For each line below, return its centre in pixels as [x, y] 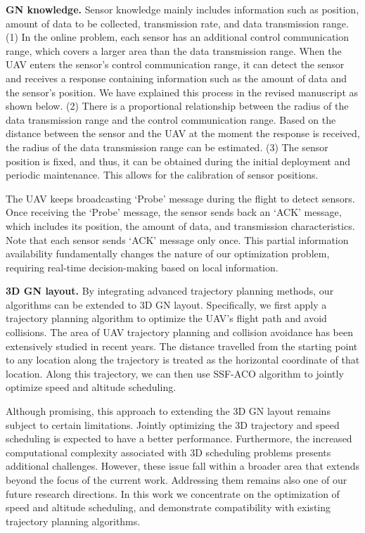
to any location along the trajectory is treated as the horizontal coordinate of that [183, 360]
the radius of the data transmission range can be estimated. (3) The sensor [167, 147]
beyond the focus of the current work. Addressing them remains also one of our [177, 480]
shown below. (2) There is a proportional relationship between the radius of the [177, 106]
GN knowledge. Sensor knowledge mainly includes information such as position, [182, 9]
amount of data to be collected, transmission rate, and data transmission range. [177, 23]
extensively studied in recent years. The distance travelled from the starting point [182, 346]
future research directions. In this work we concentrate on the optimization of [173, 493]
